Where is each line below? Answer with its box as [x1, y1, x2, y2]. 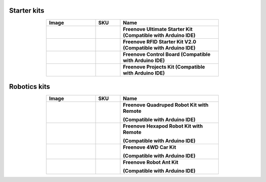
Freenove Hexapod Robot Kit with [123, 123, 203, 130]
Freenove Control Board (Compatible [123, 51, 211, 57]
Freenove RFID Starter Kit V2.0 [123, 38, 197, 45]
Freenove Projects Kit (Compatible [123, 63, 205, 70]
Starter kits [9, 6, 44, 15]
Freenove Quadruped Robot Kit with [123, 102, 209, 108]
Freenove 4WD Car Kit [123, 144, 176, 151]
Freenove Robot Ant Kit [123, 159, 178, 166]
